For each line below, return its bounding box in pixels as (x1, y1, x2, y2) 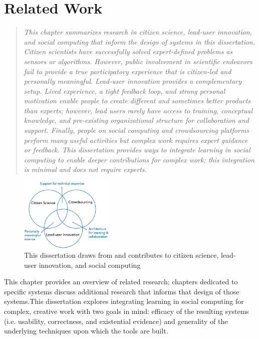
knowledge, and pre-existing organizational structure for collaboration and (24, 115, 249, 125)
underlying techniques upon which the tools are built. (4, 325, 168, 336)
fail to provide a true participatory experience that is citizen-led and (24, 66, 231, 76)
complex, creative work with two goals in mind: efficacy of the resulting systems (4, 306, 249, 316)
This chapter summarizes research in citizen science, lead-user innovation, (24, 27, 252, 37)
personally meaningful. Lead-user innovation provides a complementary (24, 76, 242, 86)
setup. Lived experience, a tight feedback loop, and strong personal (24, 85, 225, 96)
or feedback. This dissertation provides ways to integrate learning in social (24, 144, 250, 155)
